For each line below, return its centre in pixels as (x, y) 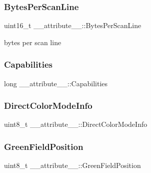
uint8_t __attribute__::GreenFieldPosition (72, 165)
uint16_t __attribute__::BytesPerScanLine (73, 25)
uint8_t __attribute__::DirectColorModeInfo (76, 124)
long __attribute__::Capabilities (56, 83)
